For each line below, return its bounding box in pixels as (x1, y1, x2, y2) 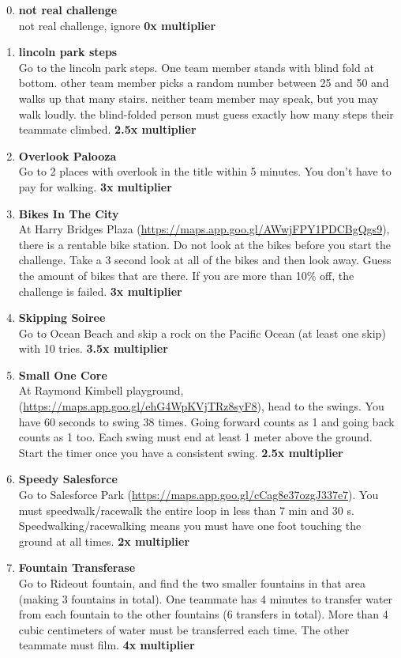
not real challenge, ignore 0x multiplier (18, 17, 216, 33)
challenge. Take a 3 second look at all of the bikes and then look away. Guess (18, 251, 392, 268)
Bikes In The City (18, 205, 119, 221)
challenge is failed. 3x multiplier (18, 282, 182, 299)
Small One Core (18, 366, 107, 383)
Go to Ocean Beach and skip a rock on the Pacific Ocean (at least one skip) (18, 324, 386, 341)
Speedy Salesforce (18, 471, 118, 487)
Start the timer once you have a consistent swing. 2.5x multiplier (18, 444, 343, 460)
